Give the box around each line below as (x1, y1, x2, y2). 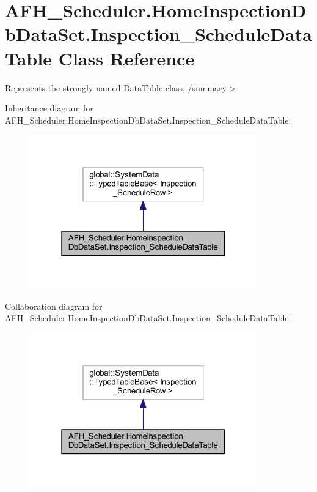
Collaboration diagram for (5, 299, 103, 312)
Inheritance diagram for (5, 102, 93, 114)
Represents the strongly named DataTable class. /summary (5, 81, 227, 94)
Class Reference (58, 45, 195, 70)
